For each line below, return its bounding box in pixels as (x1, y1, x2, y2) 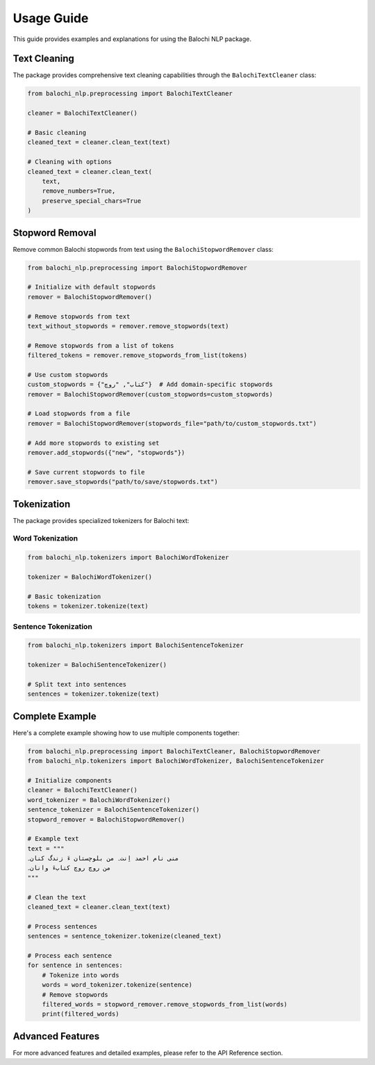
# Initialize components (27, 776, 112, 784)
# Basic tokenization (27, 592, 101, 600)
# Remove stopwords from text (27, 312, 131, 320)
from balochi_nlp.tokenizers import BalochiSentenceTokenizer (27, 641, 244, 650)
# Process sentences (27, 922, 97, 930)
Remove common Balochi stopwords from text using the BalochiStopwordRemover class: (12, 245, 274, 253)
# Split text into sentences (27, 680, 127, 688)
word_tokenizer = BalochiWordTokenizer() (27, 796, 171, 803)
